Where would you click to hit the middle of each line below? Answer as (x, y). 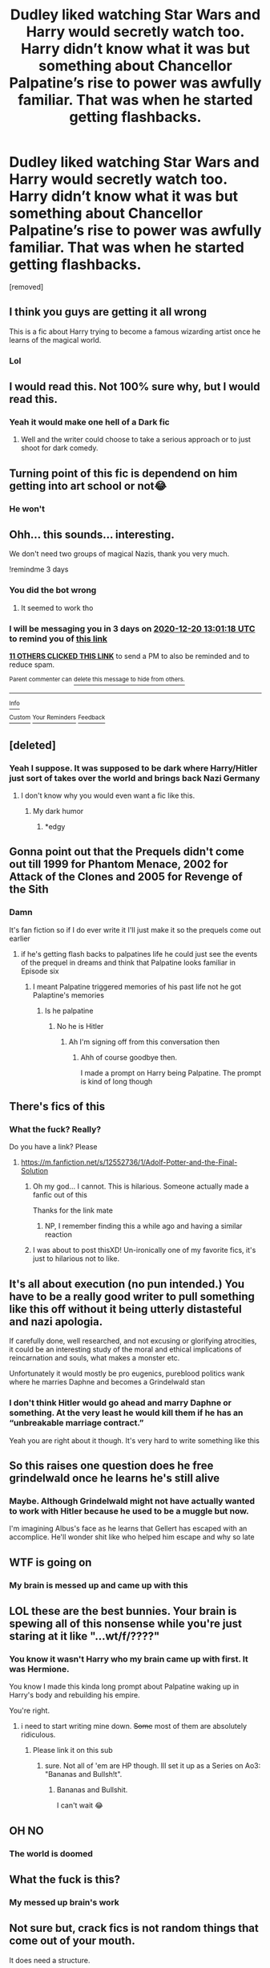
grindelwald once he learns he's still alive (115, 1478)
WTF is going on (50, 1562)
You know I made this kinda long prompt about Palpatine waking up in (124, 1686)
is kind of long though (117, 1081)
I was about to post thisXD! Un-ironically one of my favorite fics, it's (144, 1250)
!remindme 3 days (39, 569)
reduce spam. (32, 665)
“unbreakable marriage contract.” (77, 1423)
